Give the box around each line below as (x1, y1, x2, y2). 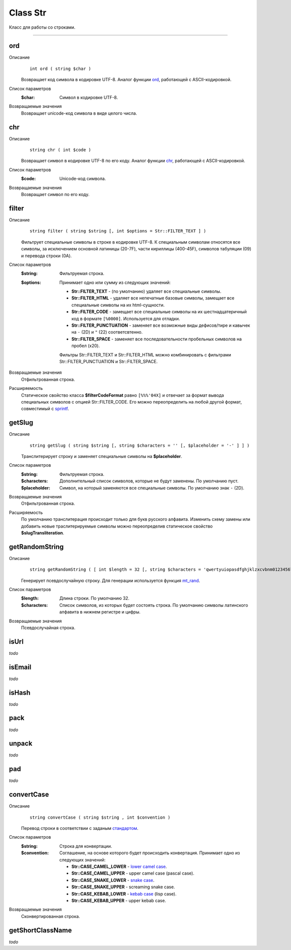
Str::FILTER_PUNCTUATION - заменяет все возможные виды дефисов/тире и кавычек (71, 322, 250, 328)
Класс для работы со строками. (9, 24, 76, 30)
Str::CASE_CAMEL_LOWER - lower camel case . (71, 863, 167, 870)
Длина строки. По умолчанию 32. (59, 596, 129, 601)
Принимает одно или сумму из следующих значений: (59, 280, 171, 285)
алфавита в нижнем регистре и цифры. (59, 609, 141, 615)
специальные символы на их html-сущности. (71, 302, 165, 308)
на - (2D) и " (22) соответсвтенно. (71, 329, 143, 335)
